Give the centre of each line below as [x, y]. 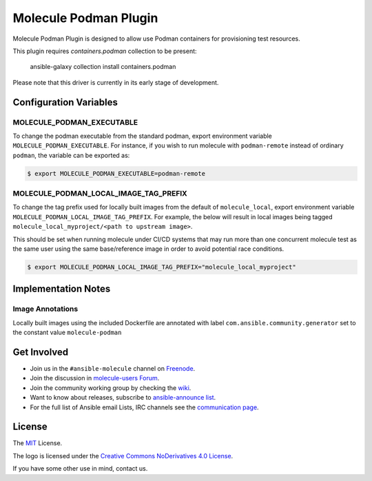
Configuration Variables [65, 102]
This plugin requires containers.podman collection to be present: [105, 51]
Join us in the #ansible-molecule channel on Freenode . [113, 368]
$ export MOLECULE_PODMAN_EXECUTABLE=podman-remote [116, 173]
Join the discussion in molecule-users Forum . [95, 378]
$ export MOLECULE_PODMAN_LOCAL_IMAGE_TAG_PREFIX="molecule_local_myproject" [162, 267]
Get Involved [41, 352]
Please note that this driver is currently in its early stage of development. [116, 82]
